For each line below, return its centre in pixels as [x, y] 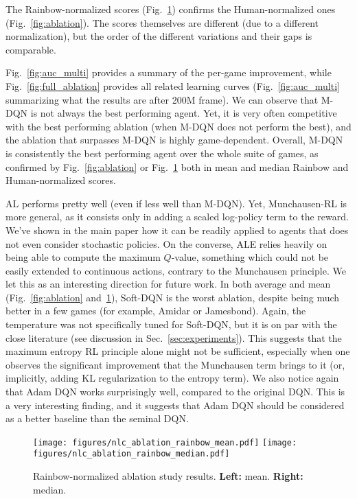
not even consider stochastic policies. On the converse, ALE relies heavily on [166, 243]
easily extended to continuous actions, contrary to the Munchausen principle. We [176, 270]
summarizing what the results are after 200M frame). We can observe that [162, 99]
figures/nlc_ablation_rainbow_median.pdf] [131, 454]
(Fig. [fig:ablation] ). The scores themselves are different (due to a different [162, 22]
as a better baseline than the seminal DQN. [97, 418]
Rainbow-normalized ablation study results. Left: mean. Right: [168, 476]
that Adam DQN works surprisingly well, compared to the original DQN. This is [175, 392]
